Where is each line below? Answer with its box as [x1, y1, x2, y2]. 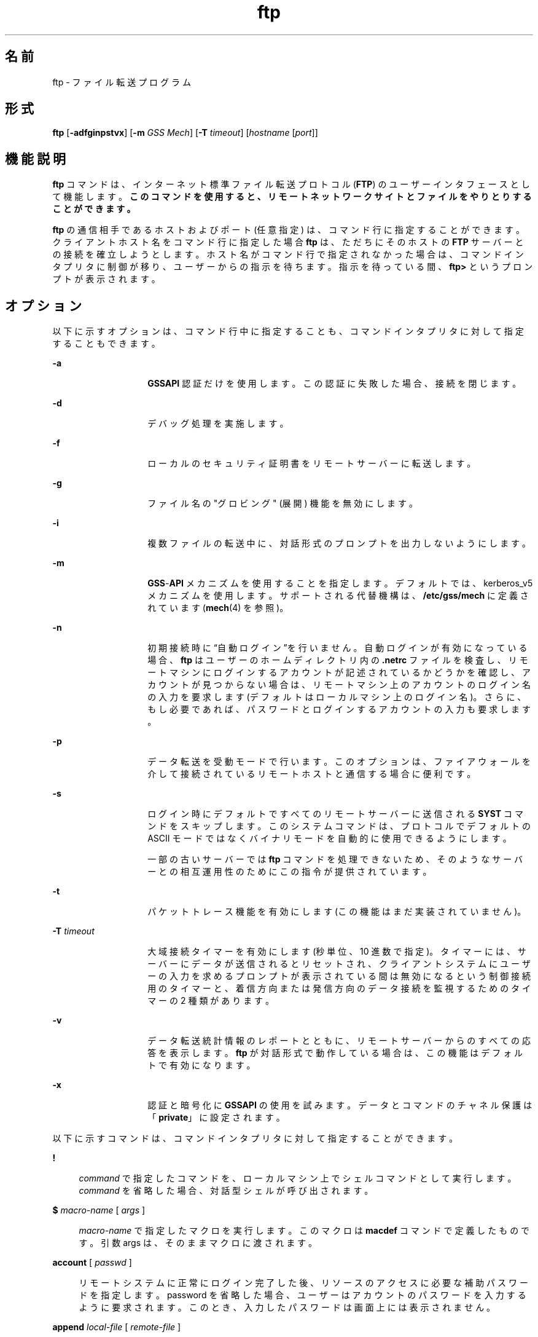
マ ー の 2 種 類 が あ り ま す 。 [147, 995, 275, 1006]
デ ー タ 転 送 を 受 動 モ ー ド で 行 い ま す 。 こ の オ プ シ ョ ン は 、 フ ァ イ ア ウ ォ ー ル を [147, 756, 531, 767]
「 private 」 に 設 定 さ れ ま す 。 [147, 1112, 285, 1123]
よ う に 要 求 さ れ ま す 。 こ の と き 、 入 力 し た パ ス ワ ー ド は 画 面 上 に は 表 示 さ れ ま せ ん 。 [79, 1302, 496, 1313]
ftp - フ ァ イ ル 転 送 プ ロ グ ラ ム [52, 76, 191, 87]
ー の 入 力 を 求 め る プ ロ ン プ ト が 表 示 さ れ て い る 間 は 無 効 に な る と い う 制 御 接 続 [147, 971, 531, 982]
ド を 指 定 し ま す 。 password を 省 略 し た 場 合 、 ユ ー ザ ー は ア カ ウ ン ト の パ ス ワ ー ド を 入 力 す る [79, 1290, 526, 1301]
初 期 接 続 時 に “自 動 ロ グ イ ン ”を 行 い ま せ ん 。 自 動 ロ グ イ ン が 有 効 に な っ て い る [147, 642, 528, 653]
